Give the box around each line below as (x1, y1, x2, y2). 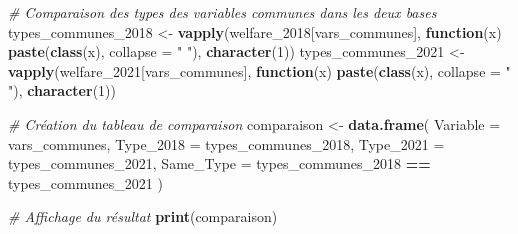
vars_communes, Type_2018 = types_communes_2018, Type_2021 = (8, 133, 445, 154)
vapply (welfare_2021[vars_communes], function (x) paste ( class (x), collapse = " (8, 60, 511, 81)
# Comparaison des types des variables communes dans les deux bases (8, 2, 437, 22)
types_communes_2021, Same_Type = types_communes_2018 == (8, 153, 431, 174)
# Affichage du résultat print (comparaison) (8, 206, 278, 227)
